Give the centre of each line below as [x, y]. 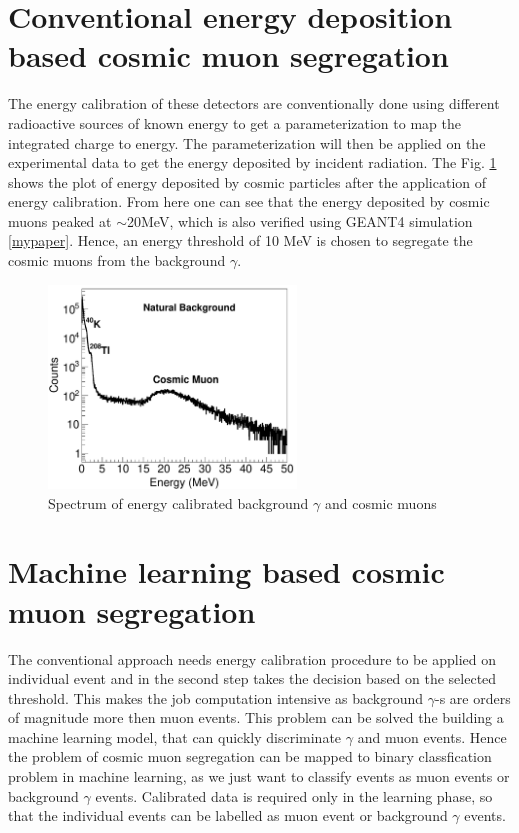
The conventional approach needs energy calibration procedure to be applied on [252, 658]
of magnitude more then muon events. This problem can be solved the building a [256, 717]
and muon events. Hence [432, 736]
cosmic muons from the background [117, 260]
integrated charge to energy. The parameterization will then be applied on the [247, 142]
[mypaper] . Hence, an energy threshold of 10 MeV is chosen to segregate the [240, 240]
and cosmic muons [380, 502]
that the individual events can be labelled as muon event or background [228, 815]
